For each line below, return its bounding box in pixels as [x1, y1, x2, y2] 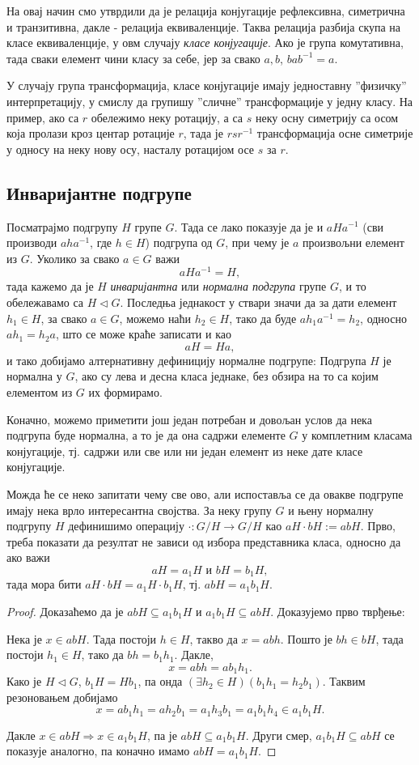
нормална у [6, 368, 62, 385]
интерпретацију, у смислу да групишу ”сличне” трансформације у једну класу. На [6, 92, 413, 109]
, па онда [138, 673, 183, 690]
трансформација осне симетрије [256, 125, 413, 142]
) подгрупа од [145, 234, 213, 251]
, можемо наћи [119, 309, 192, 326]
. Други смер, [245, 726, 312, 743]
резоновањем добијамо [6, 688, 118, 705]
